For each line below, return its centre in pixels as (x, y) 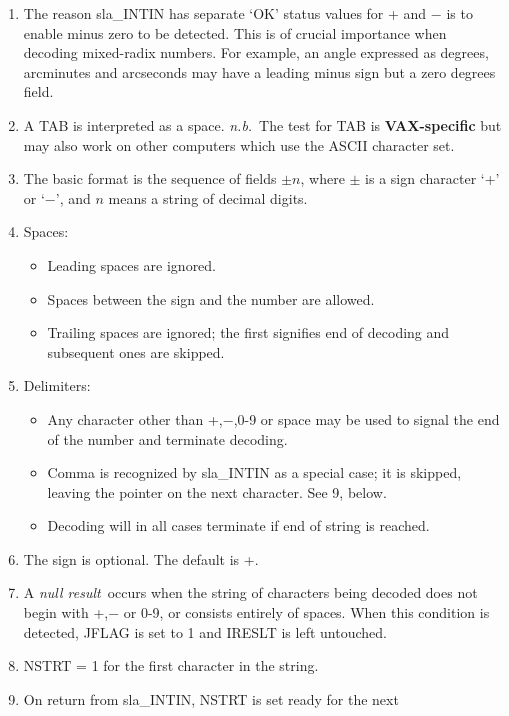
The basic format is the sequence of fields (150, 178)
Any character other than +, (135, 418)
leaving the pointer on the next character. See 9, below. (217, 491)
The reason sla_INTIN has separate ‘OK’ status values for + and (225, 13)
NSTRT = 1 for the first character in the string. (171, 665)
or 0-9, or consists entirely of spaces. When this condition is (306, 612)
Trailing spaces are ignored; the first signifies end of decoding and (248, 332)
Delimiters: (57, 385)
